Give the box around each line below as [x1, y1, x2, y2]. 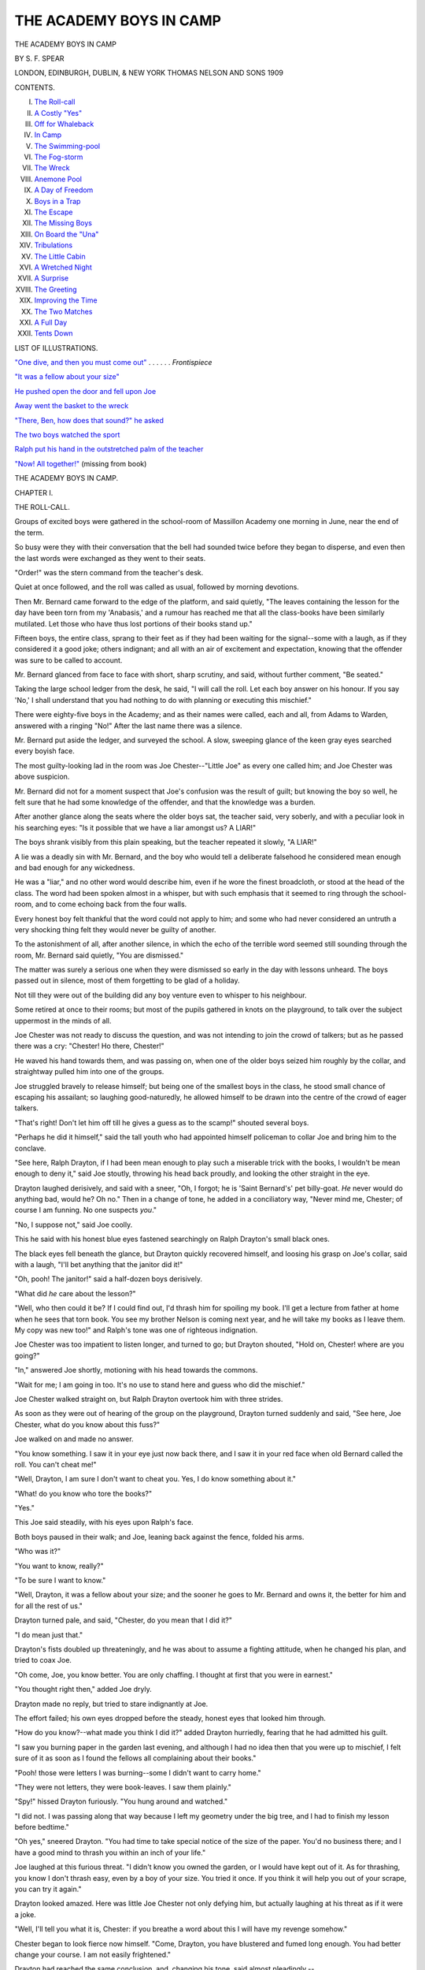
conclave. [14, 1143, 46, 1153]
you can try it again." [14, 1884, 82, 1894]
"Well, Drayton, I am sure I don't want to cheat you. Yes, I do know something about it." [14, 1474, 297, 1484]
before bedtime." [14, 1823, 70, 1832]
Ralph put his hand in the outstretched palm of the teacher [14, 444, 204, 454]
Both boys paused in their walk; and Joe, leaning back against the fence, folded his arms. [14, 1532, 305, 1541]
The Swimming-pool [34, 141, 101, 151]
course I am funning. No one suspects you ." [14, 1206, 157, 1215]
